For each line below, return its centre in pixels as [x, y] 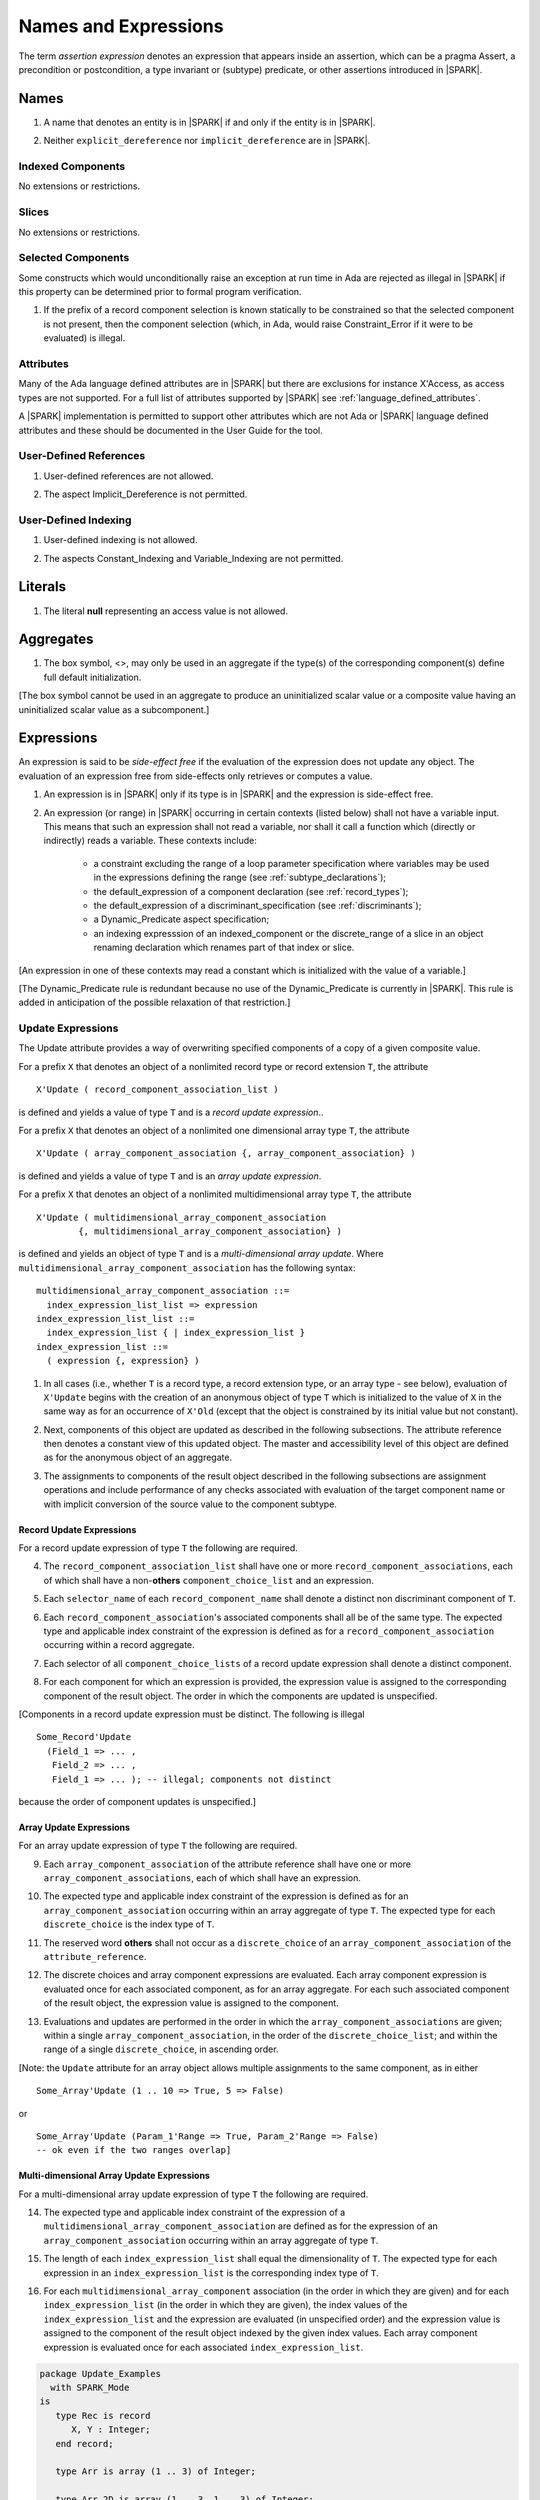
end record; [84, 2443]
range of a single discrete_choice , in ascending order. [161, 2049]
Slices [34, 212]
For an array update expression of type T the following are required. [158, 1846]
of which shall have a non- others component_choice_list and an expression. [209, 1580]
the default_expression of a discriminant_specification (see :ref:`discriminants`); [257, 905]
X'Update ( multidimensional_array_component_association [181, 1217]
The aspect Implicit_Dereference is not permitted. [145, 494]
